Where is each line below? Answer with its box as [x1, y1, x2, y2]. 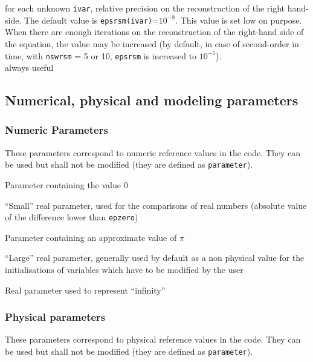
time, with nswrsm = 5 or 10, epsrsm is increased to [5, 49, 197, 62]
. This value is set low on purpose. [175, 13, 302, 26]
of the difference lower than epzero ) [5, 211, 138, 223]
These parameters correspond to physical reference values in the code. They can [5, 333, 301, 346]
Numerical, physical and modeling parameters [5, 91, 298, 110]
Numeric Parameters [5, 122, 108, 137]
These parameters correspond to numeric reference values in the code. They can [5, 146, 300, 159]
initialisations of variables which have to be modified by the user [5, 263, 244, 276]
